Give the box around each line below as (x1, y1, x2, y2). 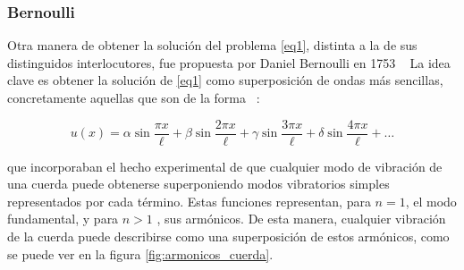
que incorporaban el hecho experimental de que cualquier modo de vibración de (7, 156, 443, 175)
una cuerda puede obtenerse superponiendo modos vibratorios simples (7, 174, 390, 193)
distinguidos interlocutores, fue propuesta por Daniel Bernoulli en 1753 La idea (7, 53, 451, 72)
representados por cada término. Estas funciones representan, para (7, 191, 371, 210)
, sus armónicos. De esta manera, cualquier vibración (156, 209, 446, 228)
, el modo (405, 191, 457, 210)
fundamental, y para (7, 209, 119, 228)
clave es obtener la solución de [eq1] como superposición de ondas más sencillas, (7, 71, 443, 89)
